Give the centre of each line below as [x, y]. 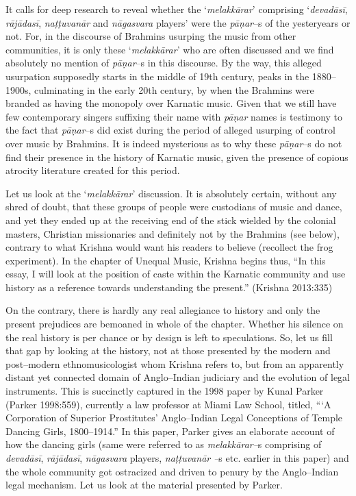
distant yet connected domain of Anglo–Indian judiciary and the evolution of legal [178, 377]
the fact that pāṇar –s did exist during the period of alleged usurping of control [170, 130]
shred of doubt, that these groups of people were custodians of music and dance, [174, 207]
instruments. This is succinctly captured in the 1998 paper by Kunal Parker [165, 391]
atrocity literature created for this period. [93, 170]
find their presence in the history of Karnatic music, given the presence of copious [177, 157]
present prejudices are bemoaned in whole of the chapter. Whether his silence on [175, 324]
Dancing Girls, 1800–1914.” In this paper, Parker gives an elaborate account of [170, 431]
